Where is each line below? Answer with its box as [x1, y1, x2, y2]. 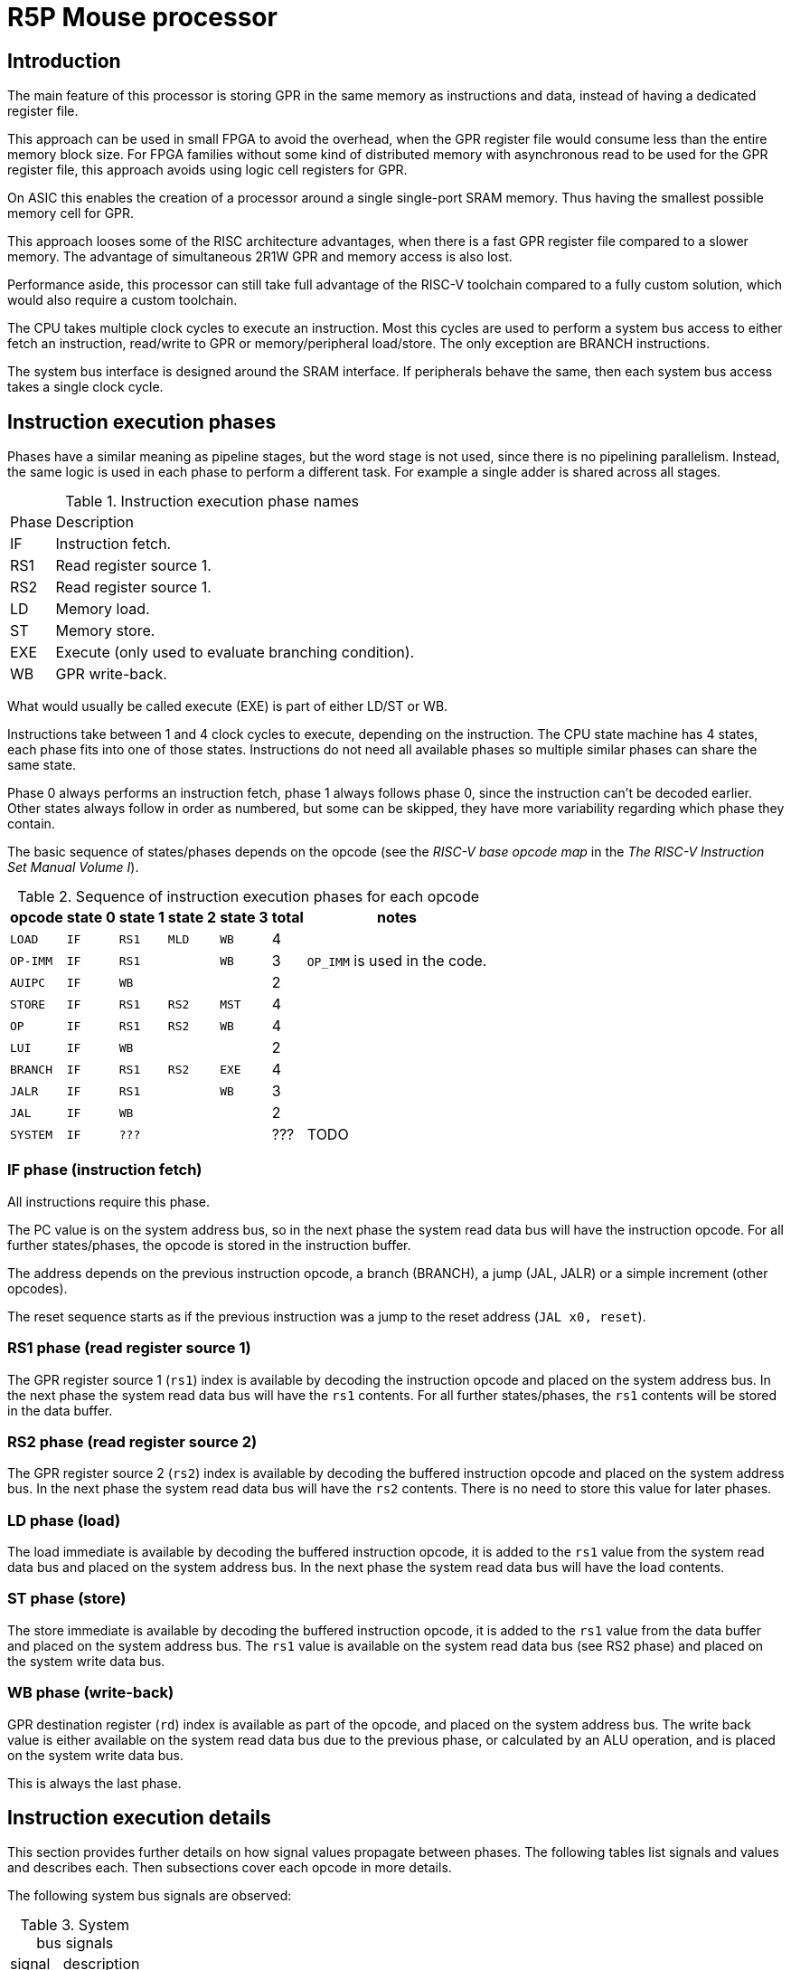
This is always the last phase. [7, 1775, 182, 1791]
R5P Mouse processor [7, 2, 278, 33]
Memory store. [55, 621, 155, 640]
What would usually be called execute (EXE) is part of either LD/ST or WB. [7, 698, 448, 715]
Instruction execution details [7, 1805, 271, 1829]
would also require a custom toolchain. [7, 292, 238, 308]
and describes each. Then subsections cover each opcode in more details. [7, 1860, 452, 1876]
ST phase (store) [7, 1589, 127, 1608]
